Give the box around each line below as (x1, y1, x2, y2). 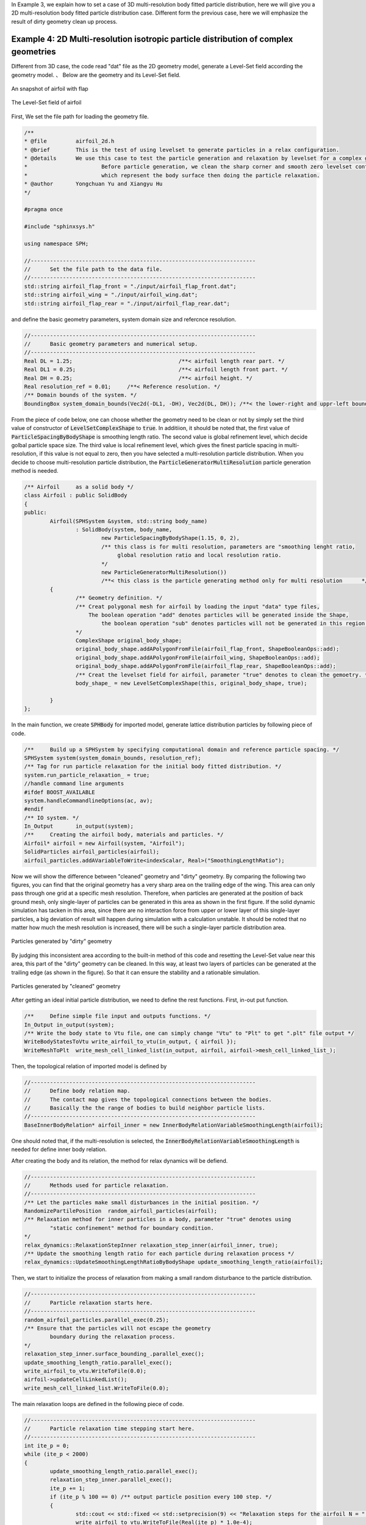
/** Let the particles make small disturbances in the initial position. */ (24, 1199, 259, 1206)
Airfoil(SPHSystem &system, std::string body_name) (49, 517, 208, 525)
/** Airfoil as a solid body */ (24, 484, 134, 490)
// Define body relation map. (24, 1088, 131, 1094)
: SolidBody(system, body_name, (75, 526, 173, 533)
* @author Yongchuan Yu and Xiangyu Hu (24, 181, 163, 187)
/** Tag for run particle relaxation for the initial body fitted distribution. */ (24, 763, 282, 770)
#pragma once (24, 206, 63, 213)
